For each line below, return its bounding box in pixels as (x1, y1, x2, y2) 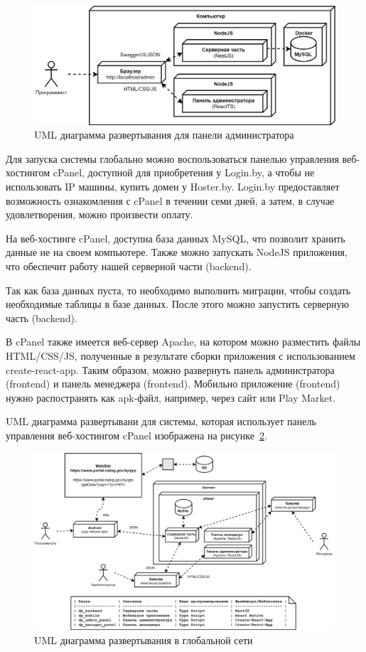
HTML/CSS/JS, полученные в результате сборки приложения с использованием (6, 348, 355, 363)
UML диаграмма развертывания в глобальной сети (34, 632, 253, 647)
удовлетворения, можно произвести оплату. (6, 207, 193, 222)
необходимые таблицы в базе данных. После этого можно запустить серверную (6, 296, 349, 311)
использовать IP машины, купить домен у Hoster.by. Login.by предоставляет (6, 179, 340, 194)
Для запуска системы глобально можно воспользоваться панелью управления (6, 151, 339, 166)
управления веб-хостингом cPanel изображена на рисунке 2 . (6, 427, 267, 442)
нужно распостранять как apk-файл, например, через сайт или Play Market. (6, 390, 336, 405)
